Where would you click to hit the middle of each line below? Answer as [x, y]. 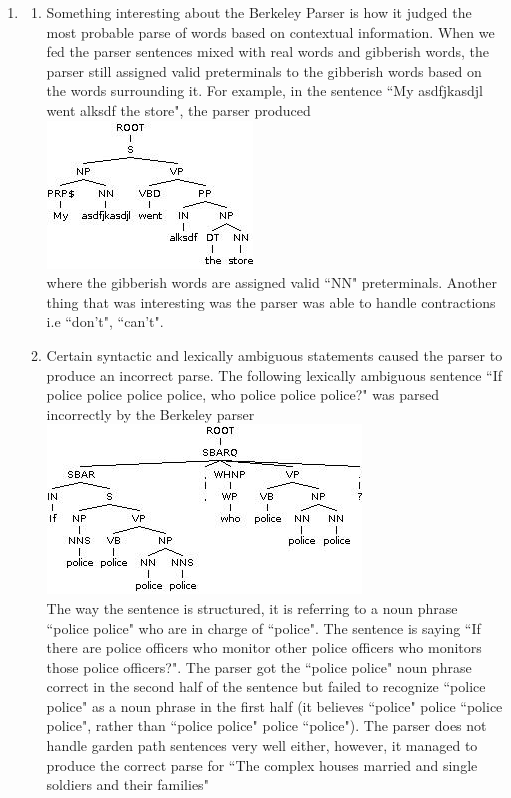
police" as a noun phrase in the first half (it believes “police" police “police [274, 705]
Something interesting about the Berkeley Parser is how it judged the [259, 12]
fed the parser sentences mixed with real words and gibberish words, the [268, 51]
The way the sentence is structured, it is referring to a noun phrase [252, 607]
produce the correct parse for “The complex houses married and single [262, 764]
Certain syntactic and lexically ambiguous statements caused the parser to [274, 354]
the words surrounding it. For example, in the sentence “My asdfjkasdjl [264, 90]
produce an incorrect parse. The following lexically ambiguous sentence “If [274, 374]
